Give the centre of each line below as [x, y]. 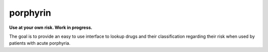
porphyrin [30, 13]
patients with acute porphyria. [40, 43]
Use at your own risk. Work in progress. [51, 27]
